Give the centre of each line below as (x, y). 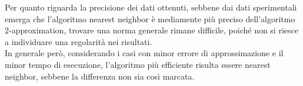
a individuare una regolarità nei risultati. (79, 41)
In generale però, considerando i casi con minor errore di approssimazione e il (144, 53)
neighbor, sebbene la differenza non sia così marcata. (100, 76)
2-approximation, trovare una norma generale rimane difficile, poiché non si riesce (151, 30)
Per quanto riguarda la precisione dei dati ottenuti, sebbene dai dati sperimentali (151, 7)
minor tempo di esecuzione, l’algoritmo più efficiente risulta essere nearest (138, 64)
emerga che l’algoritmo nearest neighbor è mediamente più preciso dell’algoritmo (150, 18)
